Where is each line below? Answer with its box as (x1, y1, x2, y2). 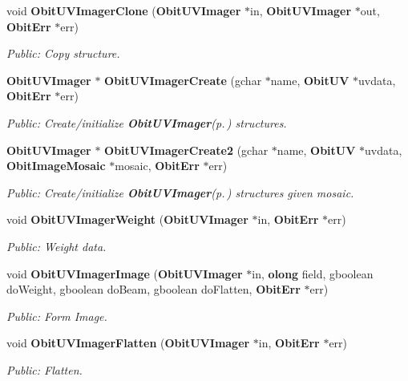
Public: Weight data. (6, 237, 107, 254)
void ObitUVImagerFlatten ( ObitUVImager (6, 334, 250, 351)
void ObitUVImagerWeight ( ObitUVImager (6, 211, 248, 228)
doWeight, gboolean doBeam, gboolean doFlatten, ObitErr (6, 281, 301, 298)
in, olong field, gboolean (252, 265, 374, 282)
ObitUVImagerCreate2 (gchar (104, 141, 269, 158)
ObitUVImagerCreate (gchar (104, 71, 262, 88)
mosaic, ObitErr (115, 157, 200, 174)
